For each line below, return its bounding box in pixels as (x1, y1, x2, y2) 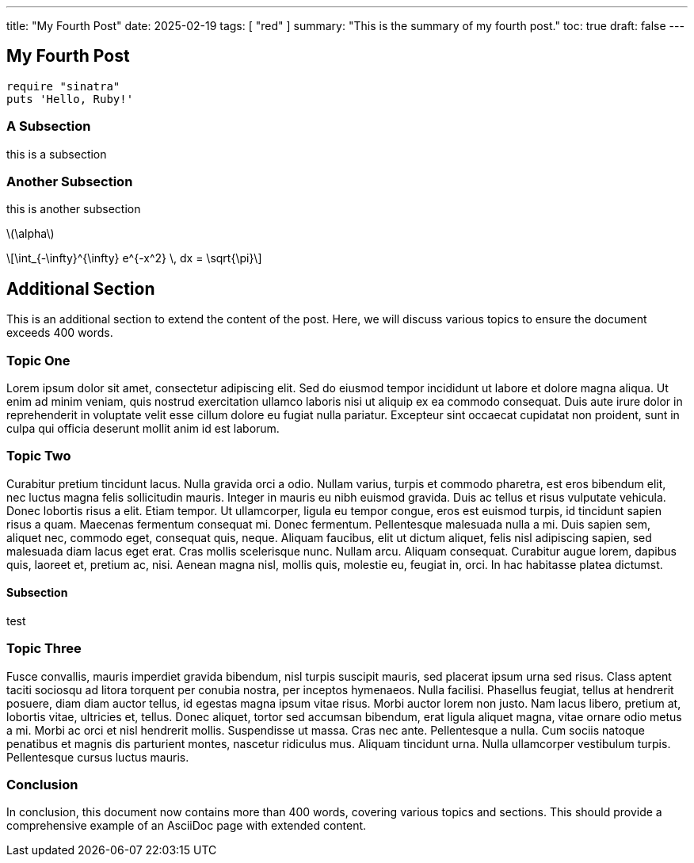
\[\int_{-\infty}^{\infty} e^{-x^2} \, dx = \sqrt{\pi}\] (6, 251, 262, 265)
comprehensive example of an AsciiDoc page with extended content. (6, 819, 367, 833)
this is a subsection (6, 147, 107, 161)
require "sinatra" (6, 79, 120, 93)
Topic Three (6, 640, 82, 657)
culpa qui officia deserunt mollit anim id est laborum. (6, 421, 280, 435)
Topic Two (6, 448, 71, 464)
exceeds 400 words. (6, 326, 113, 340)
